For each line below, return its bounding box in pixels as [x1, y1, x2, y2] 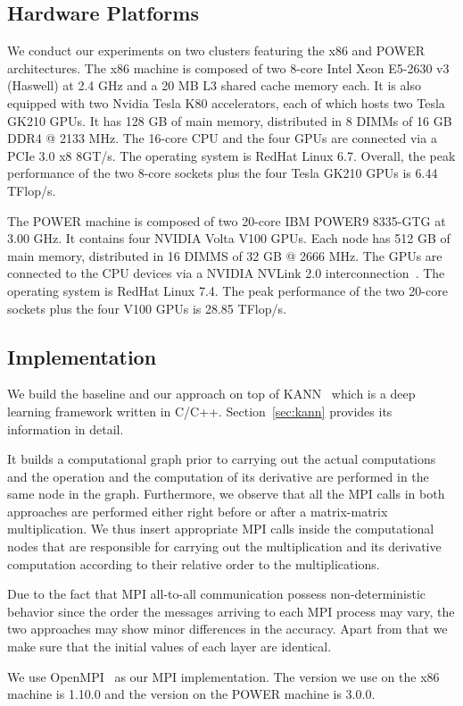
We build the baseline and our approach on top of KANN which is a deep [7, 384, 416, 403]
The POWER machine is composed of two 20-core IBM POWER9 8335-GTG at [7, 211, 446, 230]
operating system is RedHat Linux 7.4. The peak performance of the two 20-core [7, 281, 448, 299]
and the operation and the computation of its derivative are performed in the [7, 466, 429, 485]
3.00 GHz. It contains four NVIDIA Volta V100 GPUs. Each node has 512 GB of [7, 229, 451, 248]
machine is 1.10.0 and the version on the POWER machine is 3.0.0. [7, 685, 376, 703]
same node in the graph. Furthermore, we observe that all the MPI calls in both [7, 484, 445, 503]
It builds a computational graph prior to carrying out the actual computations [7, 450, 436, 468]
